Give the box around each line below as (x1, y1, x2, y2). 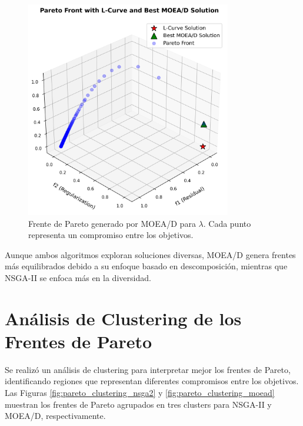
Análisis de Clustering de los (5, 306, 242, 330)
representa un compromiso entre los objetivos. (28, 229, 194, 241)
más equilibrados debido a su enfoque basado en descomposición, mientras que (5, 260, 288, 272)
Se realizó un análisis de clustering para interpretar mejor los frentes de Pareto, (5, 363, 291, 375)
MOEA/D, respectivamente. (5, 410, 106, 422)
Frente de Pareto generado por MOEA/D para (28, 217, 196, 229)
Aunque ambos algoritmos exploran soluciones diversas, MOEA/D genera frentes (5, 248, 296, 260)
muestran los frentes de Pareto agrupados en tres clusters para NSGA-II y (5, 398, 272, 410)
